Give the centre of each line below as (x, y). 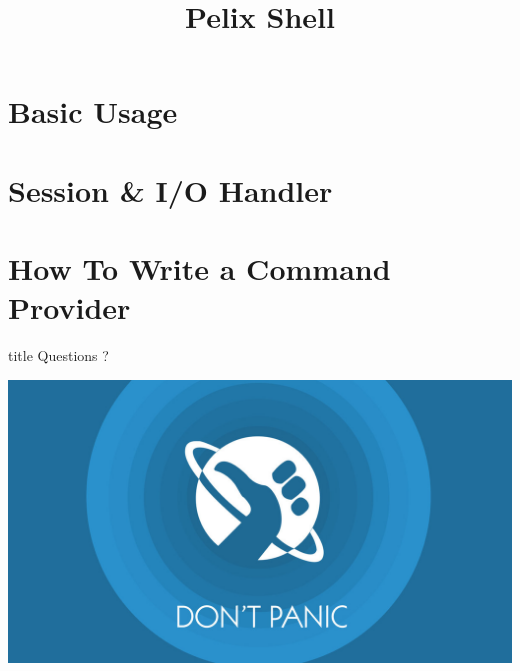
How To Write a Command (199, 268)
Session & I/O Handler (170, 189)
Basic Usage (93, 111)
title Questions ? (58, 355)
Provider (69, 307)
